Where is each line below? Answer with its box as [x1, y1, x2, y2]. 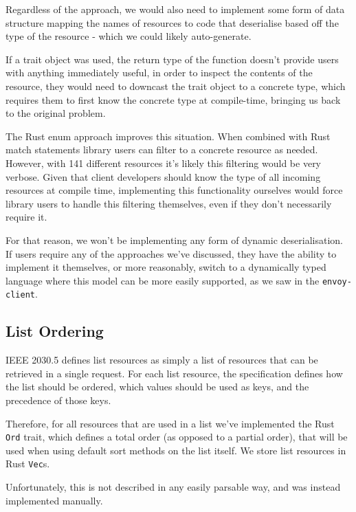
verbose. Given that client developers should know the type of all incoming [5, 169, 321, 183]
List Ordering [5, 320, 104, 342]
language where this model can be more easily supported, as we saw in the [5, 273, 320, 287]
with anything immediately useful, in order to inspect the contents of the [5, 65, 313, 80]
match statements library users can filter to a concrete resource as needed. [5, 142, 318, 157]
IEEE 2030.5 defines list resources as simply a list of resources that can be [5, 353, 318, 367]
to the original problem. [5, 106, 106, 120]
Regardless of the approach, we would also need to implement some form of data [5, 2, 345, 16]
